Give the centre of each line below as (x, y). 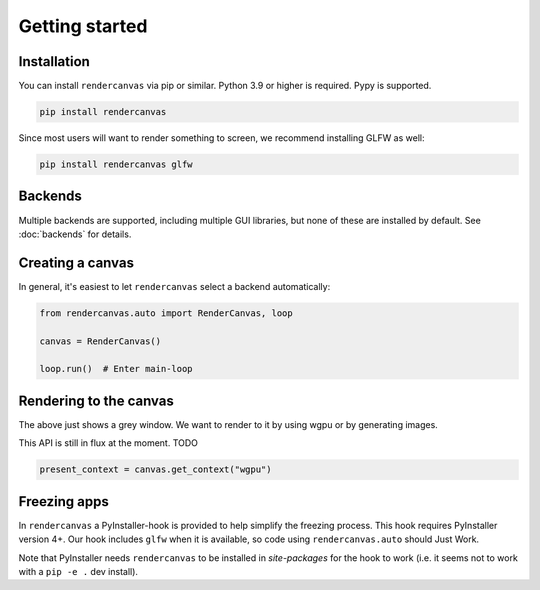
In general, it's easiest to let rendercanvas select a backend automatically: (174, 286)
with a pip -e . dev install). (78, 571)
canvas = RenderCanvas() (100, 341)
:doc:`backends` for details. (75, 234)
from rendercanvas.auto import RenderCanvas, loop (166, 313)
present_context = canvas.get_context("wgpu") (155, 469)
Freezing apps (64, 501)
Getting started (83, 26)
